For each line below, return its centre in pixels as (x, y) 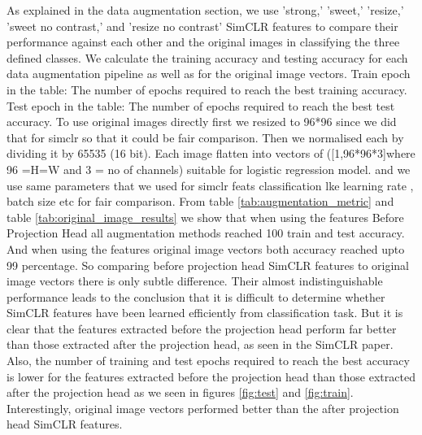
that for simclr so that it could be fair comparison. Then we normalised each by (205, 137)
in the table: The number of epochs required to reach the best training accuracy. (207, 89)
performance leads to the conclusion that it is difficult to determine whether (196, 296)
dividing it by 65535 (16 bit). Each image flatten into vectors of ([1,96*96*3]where (211, 153)
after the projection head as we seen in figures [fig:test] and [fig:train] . (180, 392)
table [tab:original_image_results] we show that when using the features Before (205, 217)
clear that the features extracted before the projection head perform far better (202, 328)
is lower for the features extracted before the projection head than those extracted (211, 376)
